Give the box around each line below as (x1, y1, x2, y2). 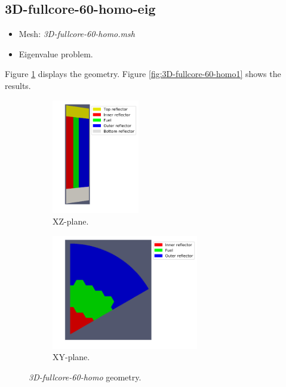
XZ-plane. (53, 215, 89, 228)
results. (5, 79, 31, 91)
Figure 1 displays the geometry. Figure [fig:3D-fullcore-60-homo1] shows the (5, 67, 281, 80)
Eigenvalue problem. (19, 47, 93, 60)
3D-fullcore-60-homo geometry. (29, 370, 142, 383)
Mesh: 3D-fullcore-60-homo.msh (19, 27, 135, 40)
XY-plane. (53, 351, 90, 363)
